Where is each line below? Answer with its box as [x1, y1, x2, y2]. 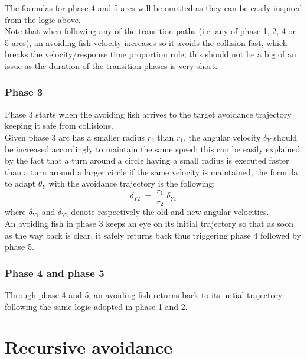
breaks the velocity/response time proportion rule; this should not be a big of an [5, 48, 296, 60]
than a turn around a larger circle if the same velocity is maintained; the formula [5, 165, 298, 178]
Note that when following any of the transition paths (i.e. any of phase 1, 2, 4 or [5, 25, 296, 37]
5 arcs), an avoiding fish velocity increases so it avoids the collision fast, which [5, 36, 288, 48]
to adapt [5, 177, 36, 190]
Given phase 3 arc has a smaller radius [5, 130, 145, 143]
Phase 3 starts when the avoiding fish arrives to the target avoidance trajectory [5, 107, 292, 120]
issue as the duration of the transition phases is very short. [5, 59, 218, 71]
